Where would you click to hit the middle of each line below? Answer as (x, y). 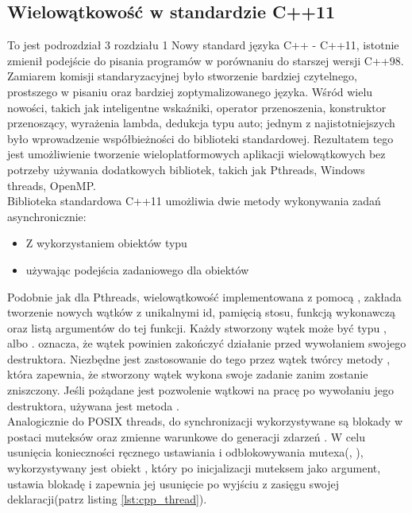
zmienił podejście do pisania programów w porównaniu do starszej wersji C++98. (206, 60)
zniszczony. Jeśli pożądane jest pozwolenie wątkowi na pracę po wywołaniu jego (200, 390)
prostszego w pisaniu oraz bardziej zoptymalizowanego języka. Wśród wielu (190, 91)
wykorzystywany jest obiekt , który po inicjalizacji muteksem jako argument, (194, 468)
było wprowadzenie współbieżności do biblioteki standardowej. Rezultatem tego (200, 138)
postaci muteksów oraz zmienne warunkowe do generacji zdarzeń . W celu (186, 436)
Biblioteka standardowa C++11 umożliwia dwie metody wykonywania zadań (194, 201)
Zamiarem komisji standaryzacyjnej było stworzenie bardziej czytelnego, (183, 76)
